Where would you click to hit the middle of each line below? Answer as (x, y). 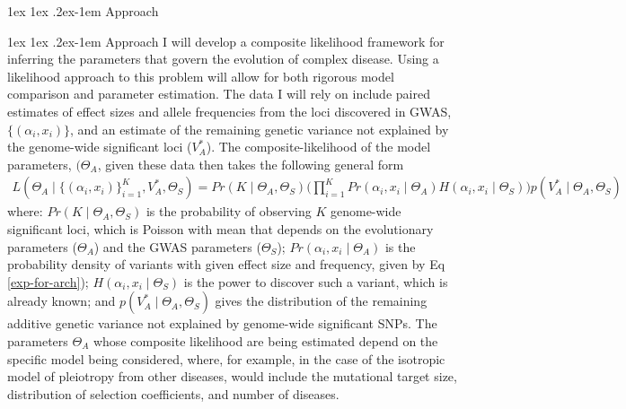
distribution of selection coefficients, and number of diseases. (173, 393)
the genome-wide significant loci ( (100, 147)
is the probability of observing (229, 211)
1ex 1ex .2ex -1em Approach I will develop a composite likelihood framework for (226, 41)
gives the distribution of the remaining (321, 301)
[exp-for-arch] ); (48, 281)
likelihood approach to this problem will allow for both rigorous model (201, 76)
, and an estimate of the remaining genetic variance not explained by (260, 129)
